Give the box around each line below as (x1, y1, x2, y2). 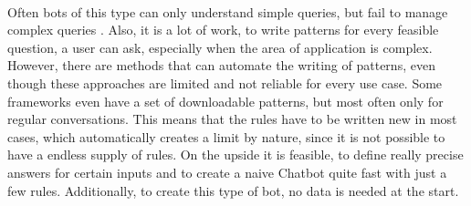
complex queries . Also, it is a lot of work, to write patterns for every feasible (7, 20, 439, 39)
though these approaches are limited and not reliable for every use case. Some (7, 73, 443, 92)
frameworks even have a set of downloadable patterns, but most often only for (7, 91, 444, 110)
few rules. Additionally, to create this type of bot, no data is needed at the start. (7, 180, 459, 200)
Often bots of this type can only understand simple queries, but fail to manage (7, 2, 448, 21)
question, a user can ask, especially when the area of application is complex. (7, 37, 433, 57)
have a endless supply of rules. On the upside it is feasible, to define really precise (7, 145, 464, 164)
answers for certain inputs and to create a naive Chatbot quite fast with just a (7, 162, 447, 181)
